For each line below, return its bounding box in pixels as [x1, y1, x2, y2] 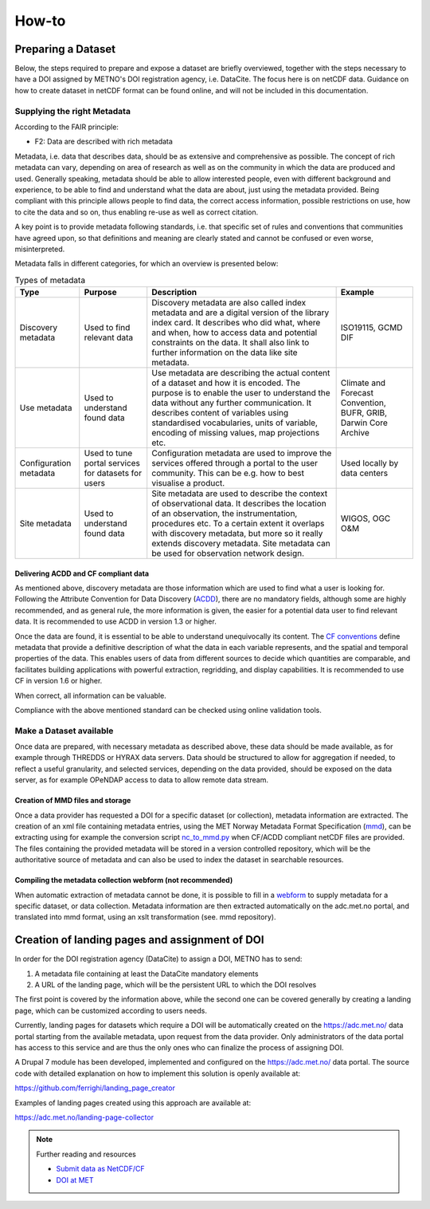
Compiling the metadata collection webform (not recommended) [14, 876, 233, 885]
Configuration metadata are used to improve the [151, 447, 332, 459]
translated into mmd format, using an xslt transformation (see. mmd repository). [14, 912, 276, 922]
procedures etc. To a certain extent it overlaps [151, 518, 325, 530]
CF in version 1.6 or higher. [14, 676, 103, 686]
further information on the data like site [151, 347, 298, 358]
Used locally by [340, 458, 399, 469]
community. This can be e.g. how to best [151, 467, 304, 478]
